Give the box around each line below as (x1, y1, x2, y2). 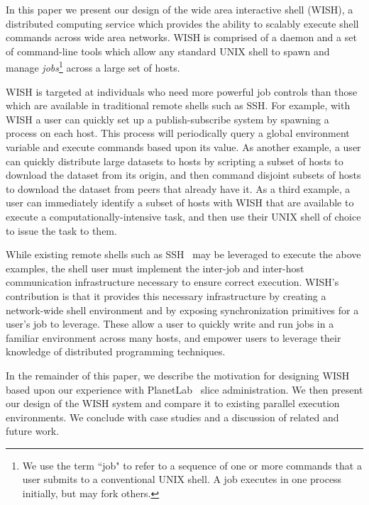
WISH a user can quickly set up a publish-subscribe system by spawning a (6, 111, 329, 126)
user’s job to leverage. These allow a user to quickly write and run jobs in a (6, 316, 334, 331)
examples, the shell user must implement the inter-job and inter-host (6, 260, 304, 275)
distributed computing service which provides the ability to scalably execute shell (6, 16, 359, 30)
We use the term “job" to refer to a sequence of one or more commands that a (22, 457, 362, 472)
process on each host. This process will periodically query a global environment (6, 126, 350, 140)
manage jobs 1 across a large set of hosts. (6, 58, 180, 75)
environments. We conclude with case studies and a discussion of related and (6, 409, 339, 424)
